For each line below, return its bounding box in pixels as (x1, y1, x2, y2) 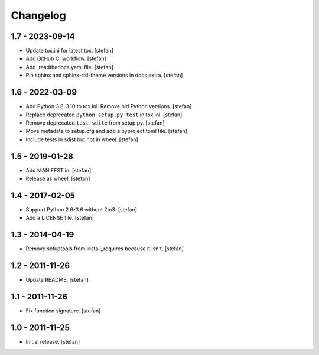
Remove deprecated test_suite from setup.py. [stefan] (25, 119, 165, 126)
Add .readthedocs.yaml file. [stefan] (25, 63, 113, 70)
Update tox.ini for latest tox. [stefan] (25, 47, 113, 54)
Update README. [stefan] (25, 276, 89, 284)
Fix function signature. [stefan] (25, 307, 101, 314)
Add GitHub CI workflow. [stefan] (25, 55, 106, 62)
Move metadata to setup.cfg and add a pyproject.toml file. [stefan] (25, 128, 187, 135)
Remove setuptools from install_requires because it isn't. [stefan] (25, 245, 184, 252)
